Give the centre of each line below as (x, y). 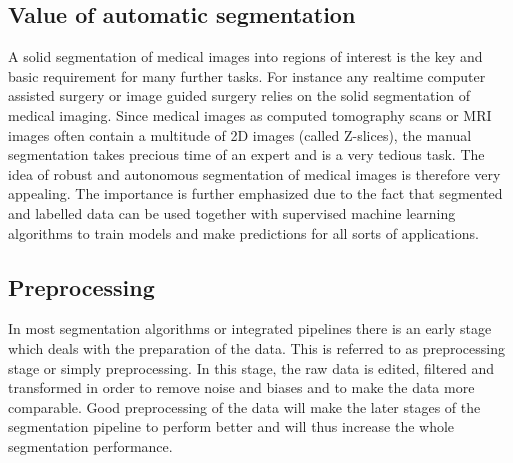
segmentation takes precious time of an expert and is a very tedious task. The (246, 154)
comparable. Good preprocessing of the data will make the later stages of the (244, 406)
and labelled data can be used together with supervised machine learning (232, 212)
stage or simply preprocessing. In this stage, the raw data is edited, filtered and (251, 367)
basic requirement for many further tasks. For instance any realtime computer (247, 75)
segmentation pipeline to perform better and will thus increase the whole (231, 426)
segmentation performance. (90, 445)
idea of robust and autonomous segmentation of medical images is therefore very (254, 173)
